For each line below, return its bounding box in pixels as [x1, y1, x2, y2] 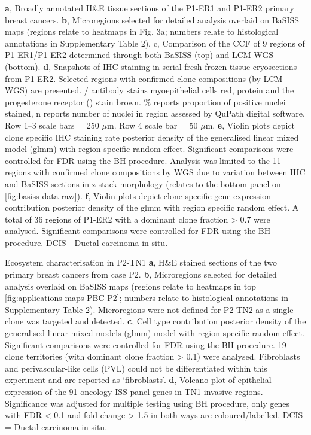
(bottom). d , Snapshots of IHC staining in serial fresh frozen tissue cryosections [5, 60, 297, 72]
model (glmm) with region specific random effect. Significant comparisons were [5, 142, 294, 155]
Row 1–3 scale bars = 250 [5, 118, 99, 131]
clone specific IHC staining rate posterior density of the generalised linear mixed [5, 130, 299, 143]
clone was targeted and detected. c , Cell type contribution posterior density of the [5, 315, 306, 327]
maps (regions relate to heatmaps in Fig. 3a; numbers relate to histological [5, 25, 279, 38]
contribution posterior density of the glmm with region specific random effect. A [5, 201, 299, 214]
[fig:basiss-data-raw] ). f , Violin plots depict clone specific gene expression [5, 189, 271, 202]
